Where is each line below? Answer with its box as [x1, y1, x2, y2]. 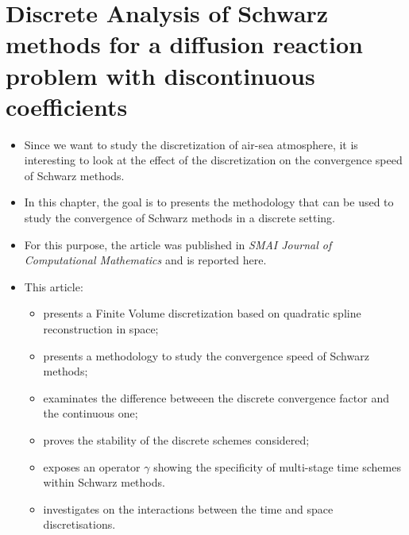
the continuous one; [43, 405, 138, 421]
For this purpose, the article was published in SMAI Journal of [24, 236, 332, 252]
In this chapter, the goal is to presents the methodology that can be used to [24, 194, 394, 210]
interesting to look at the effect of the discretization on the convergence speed [24, 152, 403, 168]
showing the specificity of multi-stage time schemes [153, 458, 401, 475]
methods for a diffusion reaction [6, 28, 363, 60]
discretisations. [43, 516, 116, 533]
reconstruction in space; [43, 321, 159, 337]
